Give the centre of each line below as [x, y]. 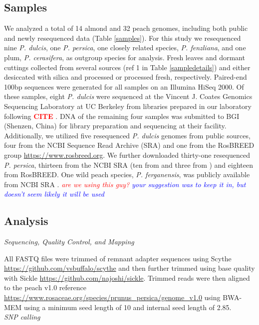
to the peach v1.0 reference [45, 287]
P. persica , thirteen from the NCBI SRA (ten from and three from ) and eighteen [129, 164]
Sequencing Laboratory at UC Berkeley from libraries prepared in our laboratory [128, 106]
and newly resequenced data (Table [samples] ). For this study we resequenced [123, 38]
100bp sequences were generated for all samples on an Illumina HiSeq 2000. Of [124, 86]
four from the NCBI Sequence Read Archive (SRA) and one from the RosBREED [129, 145]
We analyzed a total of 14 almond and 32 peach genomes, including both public [126, 28]
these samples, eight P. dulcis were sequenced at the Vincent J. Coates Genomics [128, 96]
